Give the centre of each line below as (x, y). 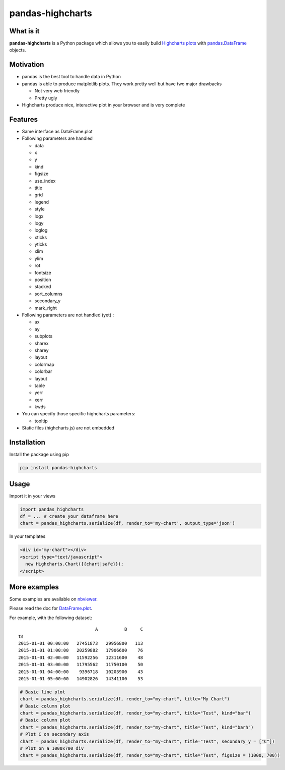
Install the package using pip (39, 455)
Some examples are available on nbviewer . (53, 599)
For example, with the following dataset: (51, 618)
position (43, 280)
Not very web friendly (57, 91)
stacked (43, 287)
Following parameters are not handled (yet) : (68, 315)
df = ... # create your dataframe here (69, 516)
